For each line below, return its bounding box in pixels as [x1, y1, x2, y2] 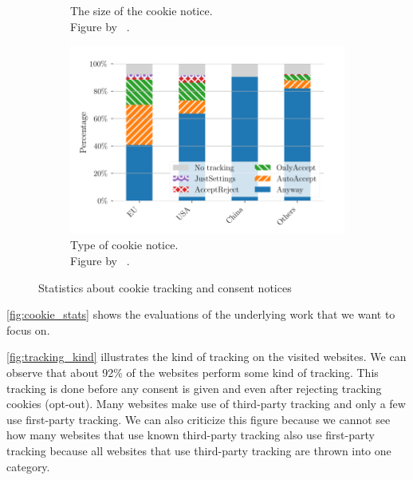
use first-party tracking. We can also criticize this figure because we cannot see [6, 411, 391, 427]
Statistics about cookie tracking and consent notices [38, 279, 292, 296]
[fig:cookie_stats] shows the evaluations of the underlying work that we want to [6, 306, 395, 323]
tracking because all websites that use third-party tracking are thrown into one [6, 442, 391, 458]
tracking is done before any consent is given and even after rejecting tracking [6, 379, 382, 396]
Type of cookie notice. [70, 236, 179, 253]
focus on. [6, 321, 50, 338]
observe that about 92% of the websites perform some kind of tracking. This [6, 363, 379, 380]
